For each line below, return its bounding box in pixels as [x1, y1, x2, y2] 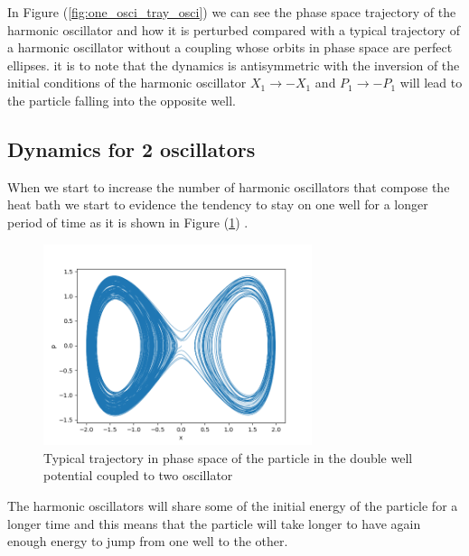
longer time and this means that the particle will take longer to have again [7, 514, 421, 533]
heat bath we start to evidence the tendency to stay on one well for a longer [7, 195, 428, 214]
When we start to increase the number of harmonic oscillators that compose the [7, 177, 450, 196]
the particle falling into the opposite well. [7, 90, 236, 109]
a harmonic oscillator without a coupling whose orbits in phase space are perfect [7, 38, 453, 57]
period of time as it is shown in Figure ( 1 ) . [7, 212, 249, 231]
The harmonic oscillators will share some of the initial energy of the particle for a [7, 496, 458, 514]
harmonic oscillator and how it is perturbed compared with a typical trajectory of [7, 20, 460, 39]
